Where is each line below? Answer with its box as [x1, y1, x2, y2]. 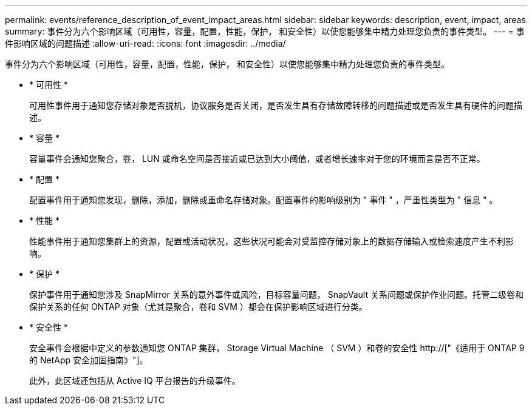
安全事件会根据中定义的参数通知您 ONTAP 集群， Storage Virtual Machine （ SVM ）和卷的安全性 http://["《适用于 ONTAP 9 [29, 343, 525, 353]
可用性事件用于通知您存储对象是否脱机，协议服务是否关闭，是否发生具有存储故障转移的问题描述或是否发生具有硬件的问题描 [29, 100, 522, 110]
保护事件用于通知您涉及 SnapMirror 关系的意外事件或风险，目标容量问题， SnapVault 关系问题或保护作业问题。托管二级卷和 [29, 289, 523, 300]
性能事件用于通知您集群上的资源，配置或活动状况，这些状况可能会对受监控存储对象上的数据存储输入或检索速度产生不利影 [29, 236, 514, 246]
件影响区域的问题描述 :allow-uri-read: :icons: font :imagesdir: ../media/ [5, 38, 286, 49]
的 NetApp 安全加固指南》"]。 [29, 355, 148, 365]
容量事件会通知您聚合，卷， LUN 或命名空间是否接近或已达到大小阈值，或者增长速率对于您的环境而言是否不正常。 [29, 153, 485, 164]
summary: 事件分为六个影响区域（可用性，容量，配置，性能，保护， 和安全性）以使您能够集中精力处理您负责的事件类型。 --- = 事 [5, 26, 525, 36]
